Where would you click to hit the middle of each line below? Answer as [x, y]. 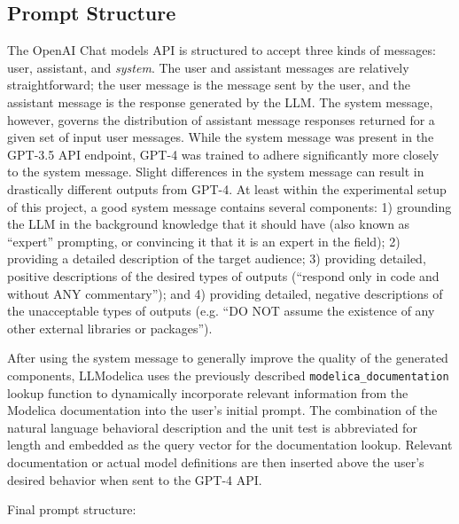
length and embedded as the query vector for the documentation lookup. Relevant [230, 445]
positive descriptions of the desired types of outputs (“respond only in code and [223, 275]
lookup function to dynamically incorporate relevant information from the [208, 392]
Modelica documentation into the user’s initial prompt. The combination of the [222, 410]
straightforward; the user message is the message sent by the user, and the [209, 85]
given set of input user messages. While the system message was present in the [221, 137]
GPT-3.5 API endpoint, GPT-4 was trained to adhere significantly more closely [223, 154]
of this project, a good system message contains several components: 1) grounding [229, 206]
